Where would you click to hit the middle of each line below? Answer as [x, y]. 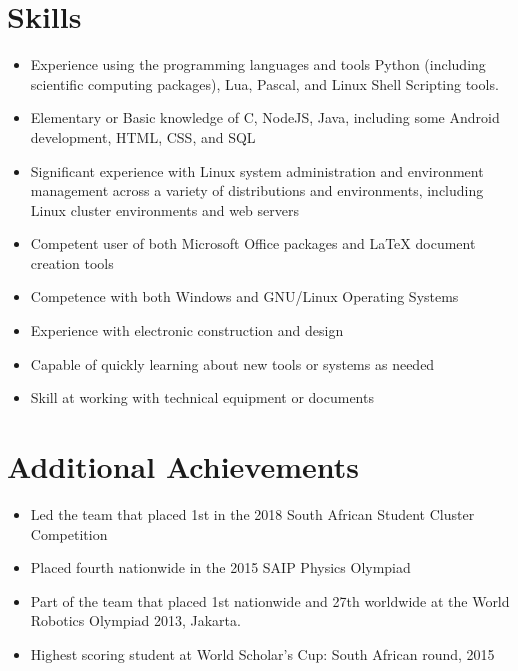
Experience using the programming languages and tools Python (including [258, 64]
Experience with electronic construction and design [187, 330]
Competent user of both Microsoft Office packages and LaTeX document [253, 243]
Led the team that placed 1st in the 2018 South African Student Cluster [252, 513]
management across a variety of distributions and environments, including [257, 190]
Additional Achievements [183, 466]
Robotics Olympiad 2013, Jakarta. [135, 620]
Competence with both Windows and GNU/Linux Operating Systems [244, 296]
